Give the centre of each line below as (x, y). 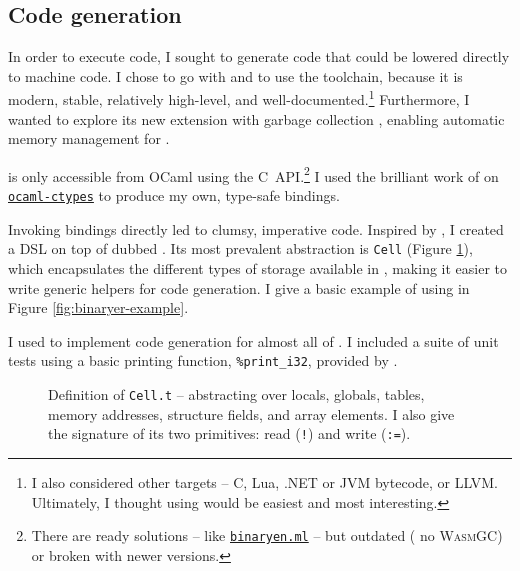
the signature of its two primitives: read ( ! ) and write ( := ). (229, 433)
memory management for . (89, 138)
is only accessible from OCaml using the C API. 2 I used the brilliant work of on (253, 174)
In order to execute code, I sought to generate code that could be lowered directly (259, 56)
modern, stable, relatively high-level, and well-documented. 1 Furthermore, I (239, 98)
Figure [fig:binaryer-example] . (98, 307)
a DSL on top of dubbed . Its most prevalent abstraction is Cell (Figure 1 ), (240, 248)
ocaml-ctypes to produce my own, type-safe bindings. (174, 195)
